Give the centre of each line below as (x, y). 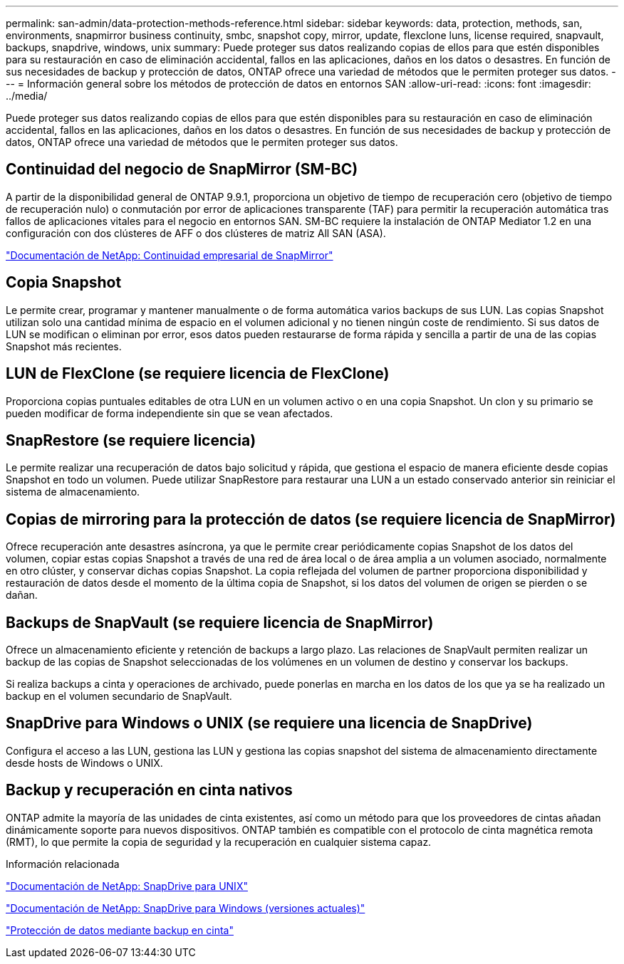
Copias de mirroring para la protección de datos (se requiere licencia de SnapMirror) (311, 519)
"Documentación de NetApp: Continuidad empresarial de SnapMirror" (170, 255)
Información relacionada (63, 864)
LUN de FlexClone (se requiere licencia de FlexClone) (198, 374)
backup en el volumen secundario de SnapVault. (119, 696)
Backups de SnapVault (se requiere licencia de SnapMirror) (220, 622)
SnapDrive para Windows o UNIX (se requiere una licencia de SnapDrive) (269, 723)
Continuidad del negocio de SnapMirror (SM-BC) (182, 169)
